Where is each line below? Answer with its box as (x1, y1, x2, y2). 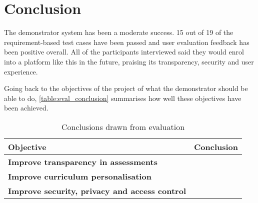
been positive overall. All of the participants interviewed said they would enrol (4, 46, 244, 57)
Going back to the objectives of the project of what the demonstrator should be (4, 83, 248, 93)
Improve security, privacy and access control (8, 184, 186, 196)
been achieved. (4, 102, 48, 113)
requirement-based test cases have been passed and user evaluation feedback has (4, 36, 249, 47)
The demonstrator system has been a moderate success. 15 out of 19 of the (4, 27, 233, 37)
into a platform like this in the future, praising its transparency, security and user (4, 56, 254, 66)
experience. (4, 66, 38, 76)
